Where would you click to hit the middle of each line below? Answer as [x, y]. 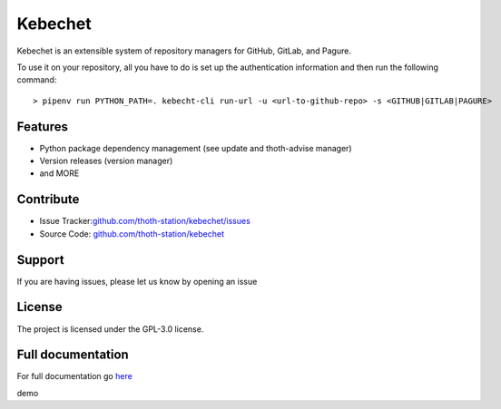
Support [40, 260]
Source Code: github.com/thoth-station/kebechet [132, 234]
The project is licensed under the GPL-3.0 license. [110, 329]
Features [42, 127]
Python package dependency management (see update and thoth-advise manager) [196, 148]
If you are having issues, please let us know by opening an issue [137, 281]
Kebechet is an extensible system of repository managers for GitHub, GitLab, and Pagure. [184, 51]
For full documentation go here [75, 376]
